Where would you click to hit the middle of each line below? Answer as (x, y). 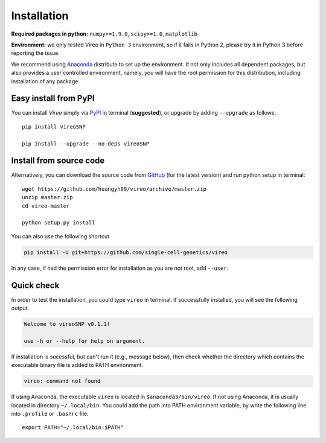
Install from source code (58, 161)
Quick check (35, 285)
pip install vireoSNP (54, 126)
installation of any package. (45, 81)
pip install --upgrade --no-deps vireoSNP (86, 144)
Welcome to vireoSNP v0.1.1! (67, 324)
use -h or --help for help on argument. (84, 341)
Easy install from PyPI (53, 99)
